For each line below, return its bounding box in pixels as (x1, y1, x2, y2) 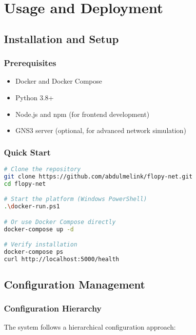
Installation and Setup (4, 31, 119, 46)
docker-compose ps (4, 248, 63, 255)
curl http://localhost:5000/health (4, 255, 119, 263)
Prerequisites (4, 57, 57, 69)
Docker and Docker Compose (15, 76, 102, 86)
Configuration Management (4, 277, 145, 292)
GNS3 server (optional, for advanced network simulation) (15, 125, 186, 135)
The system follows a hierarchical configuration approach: (4, 321, 176, 332)
